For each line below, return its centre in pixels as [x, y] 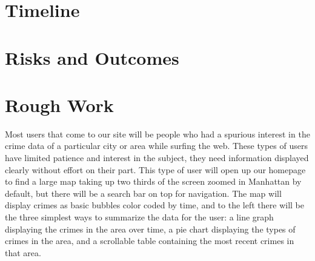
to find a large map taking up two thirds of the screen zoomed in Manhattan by [153, 181]
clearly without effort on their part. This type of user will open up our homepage [155, 169]
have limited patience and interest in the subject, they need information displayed [157, 158]
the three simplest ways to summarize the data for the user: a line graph [139, 217]
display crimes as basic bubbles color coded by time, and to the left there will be [154, 205]
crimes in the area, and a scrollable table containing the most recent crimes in [150, 241]
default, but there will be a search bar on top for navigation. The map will [143, 193]
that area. [23, 252]
